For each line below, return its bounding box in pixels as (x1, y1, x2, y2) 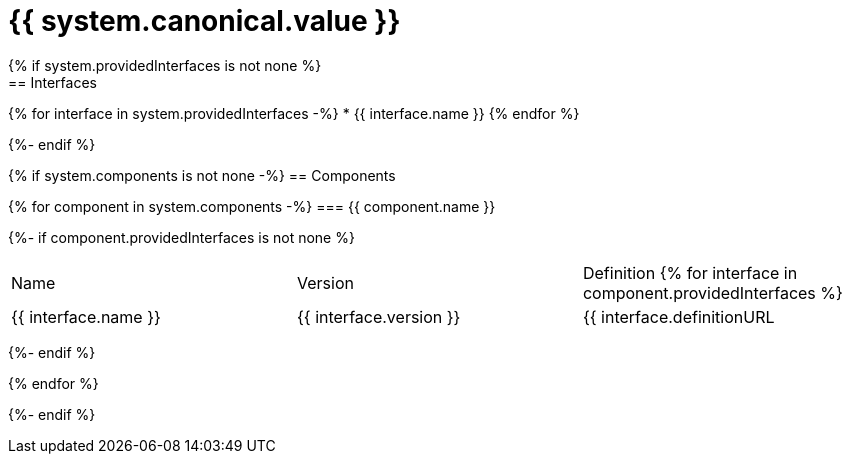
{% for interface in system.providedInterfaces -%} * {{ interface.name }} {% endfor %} (8, 104, 580, 122)
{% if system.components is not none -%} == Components (8, 166, 396, 184)
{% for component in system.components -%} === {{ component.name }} (8, 197, 496, 215)
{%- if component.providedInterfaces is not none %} (8, 228, 355, 246)
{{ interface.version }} (296, 306, 461, 327)
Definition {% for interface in (582, 262, 798, 283)
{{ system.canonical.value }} (8, 4, 401, 38)
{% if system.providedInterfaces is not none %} (8, 56, 322, 74)
